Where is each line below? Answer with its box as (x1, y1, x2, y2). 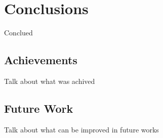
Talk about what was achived (4, 75, 95, 86)
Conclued (4, 27, 33, 38)
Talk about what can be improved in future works (4, 124, 159, 134)
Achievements (4, 52, 77, 68)
